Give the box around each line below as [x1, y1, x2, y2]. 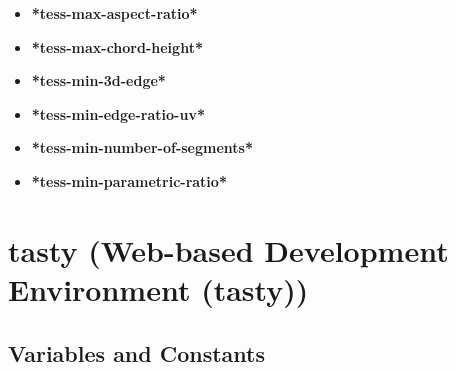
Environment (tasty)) [8, 268, 309, 309]
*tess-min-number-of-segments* [31, 137, 253, 158]
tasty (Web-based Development [8, 229, 449, 270]
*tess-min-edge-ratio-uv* [31, 103, 205, 124]
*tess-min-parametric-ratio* [31, 170, 227, 191]
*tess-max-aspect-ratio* [31, 3, 198, 23]
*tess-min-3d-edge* [31, 70, 166, 91]
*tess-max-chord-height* [31, 36, 203, 57]
